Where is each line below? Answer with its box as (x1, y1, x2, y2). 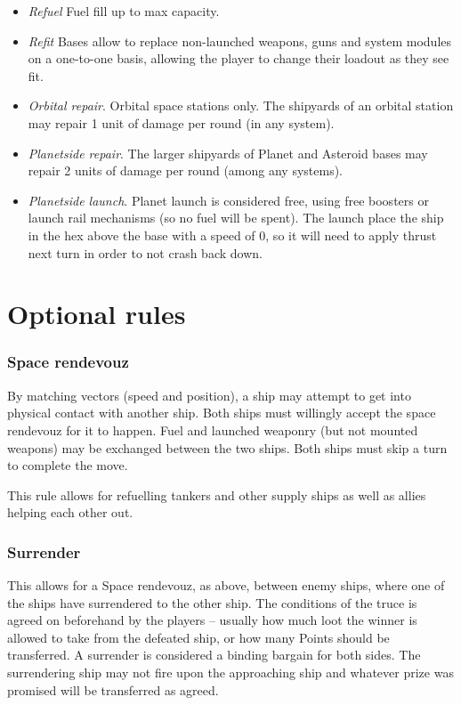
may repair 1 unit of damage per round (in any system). (28, 113, 335, 132)
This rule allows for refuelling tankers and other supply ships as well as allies (7, 485, 426, 504)
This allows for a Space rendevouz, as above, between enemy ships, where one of (7, 576, 445, 595)
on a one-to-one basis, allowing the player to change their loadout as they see (28, 49, 449, 68)
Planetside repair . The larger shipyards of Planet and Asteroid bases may (28, 143, 428, 162)
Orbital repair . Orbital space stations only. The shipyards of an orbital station (28, 96, 454, 115)
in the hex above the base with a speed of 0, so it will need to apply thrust (28, 225, 437, 244)
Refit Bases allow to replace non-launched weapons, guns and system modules (28, 31, 452, 50)
